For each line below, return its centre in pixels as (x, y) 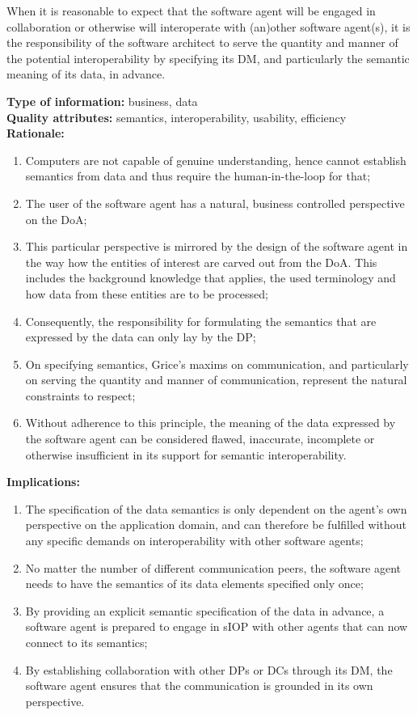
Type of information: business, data (102, 101)
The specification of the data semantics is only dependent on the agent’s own (216, 508)
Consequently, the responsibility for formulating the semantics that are (201, 321)
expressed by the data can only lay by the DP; (141, 337)
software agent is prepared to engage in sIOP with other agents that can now (217, 626)
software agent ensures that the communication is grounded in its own (199, 685)
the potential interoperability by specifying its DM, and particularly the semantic (208, 58)
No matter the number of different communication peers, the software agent (213, 567)
